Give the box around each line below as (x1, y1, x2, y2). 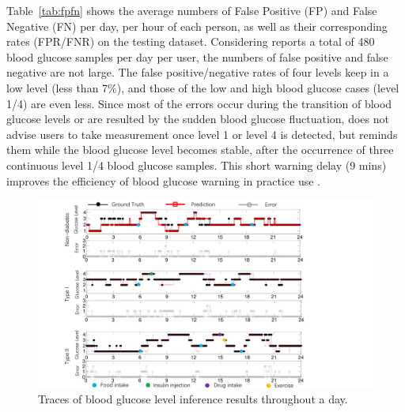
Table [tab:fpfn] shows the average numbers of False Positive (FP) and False (6, 2, 377, 18)
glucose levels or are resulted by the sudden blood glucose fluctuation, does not (6, 110, 389, 127)
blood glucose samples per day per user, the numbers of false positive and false (6, 48, 388, 65)
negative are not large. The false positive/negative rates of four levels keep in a (6, 64, 389, 81)
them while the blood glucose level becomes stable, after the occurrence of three (6, 141, 394, 158)
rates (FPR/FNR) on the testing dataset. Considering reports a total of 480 (6, 33, 375, 50)
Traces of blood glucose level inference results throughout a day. (38, 391, 348, 407)
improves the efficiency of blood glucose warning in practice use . (6, 172, 320, 189)
